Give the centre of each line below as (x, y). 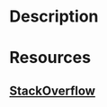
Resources (50, 58)
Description (54, 17)
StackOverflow (53, 90)
